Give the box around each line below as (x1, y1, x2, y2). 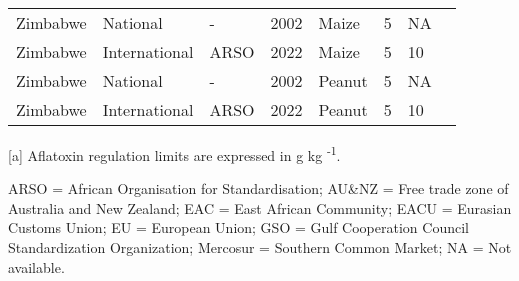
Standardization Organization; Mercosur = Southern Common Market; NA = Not (8, 237, 512, 258)
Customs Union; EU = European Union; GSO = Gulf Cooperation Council (8, 217, 469, 238)
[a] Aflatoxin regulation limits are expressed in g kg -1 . (8, 142, 341, 165)
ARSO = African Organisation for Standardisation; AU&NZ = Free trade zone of (8, 178, 509, 199)
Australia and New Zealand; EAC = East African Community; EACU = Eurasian (8, 197, 512, 218)
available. (8, 256, 65, 277)
